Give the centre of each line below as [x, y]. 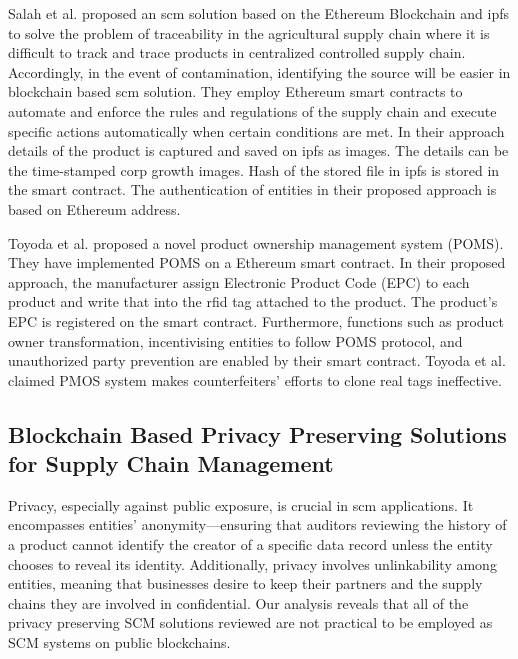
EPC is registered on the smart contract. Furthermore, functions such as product [256, 320]
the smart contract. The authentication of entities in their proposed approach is [252, 189]
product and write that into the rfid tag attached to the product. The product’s [253, 301]
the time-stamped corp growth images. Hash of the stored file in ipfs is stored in [254, 169]
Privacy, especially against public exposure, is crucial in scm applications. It [241, 504]
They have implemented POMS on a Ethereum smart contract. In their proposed [257, 262]
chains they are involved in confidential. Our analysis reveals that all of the [238, 602]
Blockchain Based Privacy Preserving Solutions [257, 433]
